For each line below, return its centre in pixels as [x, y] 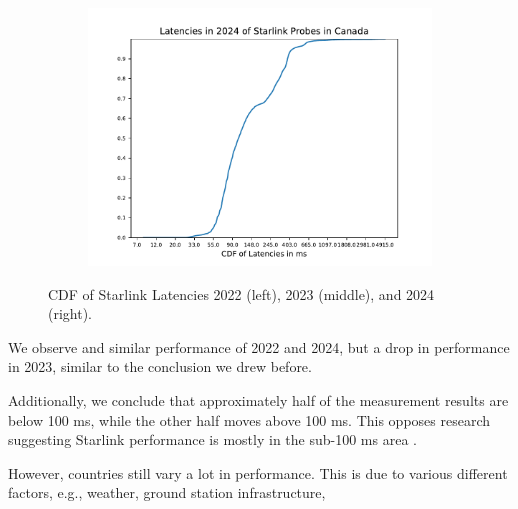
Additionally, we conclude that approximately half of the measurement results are [258, 399]
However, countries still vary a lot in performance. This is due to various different [258, 472]
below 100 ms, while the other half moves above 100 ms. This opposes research [249, 419]
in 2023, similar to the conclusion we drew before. [160, 366]
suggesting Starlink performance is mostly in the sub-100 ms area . [212, 439]
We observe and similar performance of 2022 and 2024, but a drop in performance [259, 346]
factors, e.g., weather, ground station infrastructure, [167, 492]
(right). [70, 313]
